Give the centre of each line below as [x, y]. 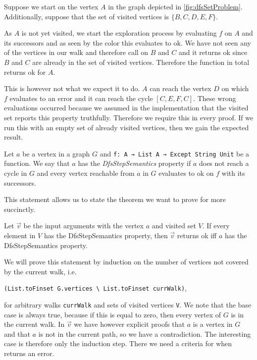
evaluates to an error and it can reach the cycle [81, 98]
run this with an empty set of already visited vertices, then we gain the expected [127, 127]
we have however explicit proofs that [129, 324]
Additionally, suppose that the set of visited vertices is [87, 16]
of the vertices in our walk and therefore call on [76, 52]
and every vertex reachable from [86, 173]
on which [235, 88]
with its [233, 173]
